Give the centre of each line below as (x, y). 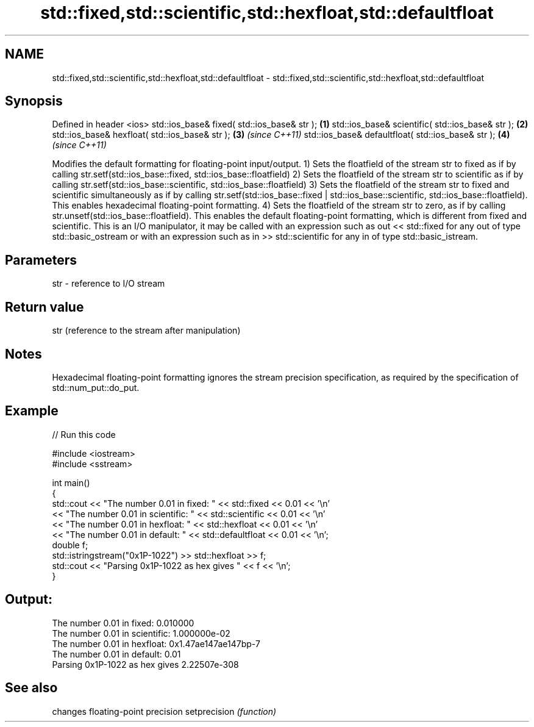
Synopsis (34, 101)
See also (31, 688)
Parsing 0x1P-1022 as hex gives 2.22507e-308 (145, 664)
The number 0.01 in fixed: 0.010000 (123, 623)
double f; (70, 545)
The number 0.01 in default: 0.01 (116, 654)
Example (32, 411)
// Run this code (84, 434)
